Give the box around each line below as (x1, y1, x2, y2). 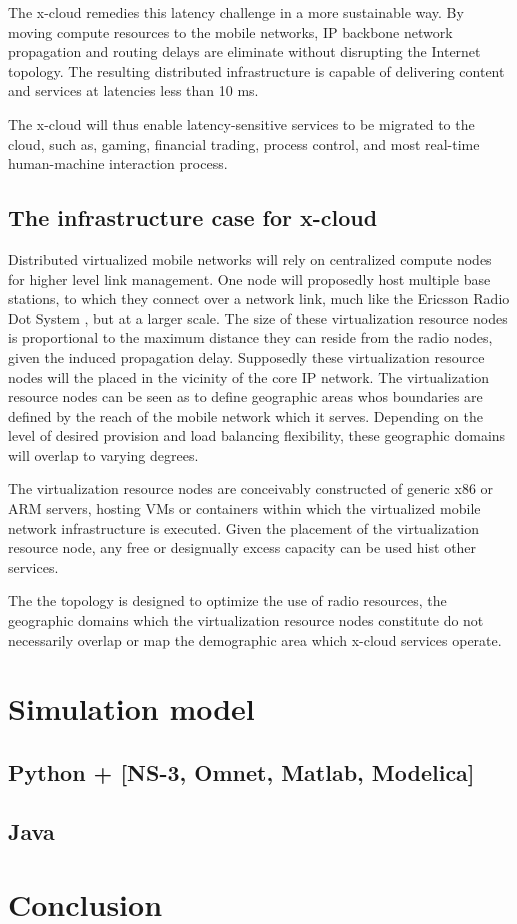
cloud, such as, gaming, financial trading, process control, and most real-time (8, 133, 480, 154)
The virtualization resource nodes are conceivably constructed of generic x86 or (8, 478, 494, 499)
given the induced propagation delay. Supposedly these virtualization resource (8, 346, 485, 367)
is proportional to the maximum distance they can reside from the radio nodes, (8, 327, 493, 348)
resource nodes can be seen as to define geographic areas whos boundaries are (8, 386, 483, 407)
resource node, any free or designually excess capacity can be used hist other (8, 537, 477, 558)
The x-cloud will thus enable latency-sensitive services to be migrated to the (8, 113, 475, 134)
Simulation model (8, 688, 255, 729)
